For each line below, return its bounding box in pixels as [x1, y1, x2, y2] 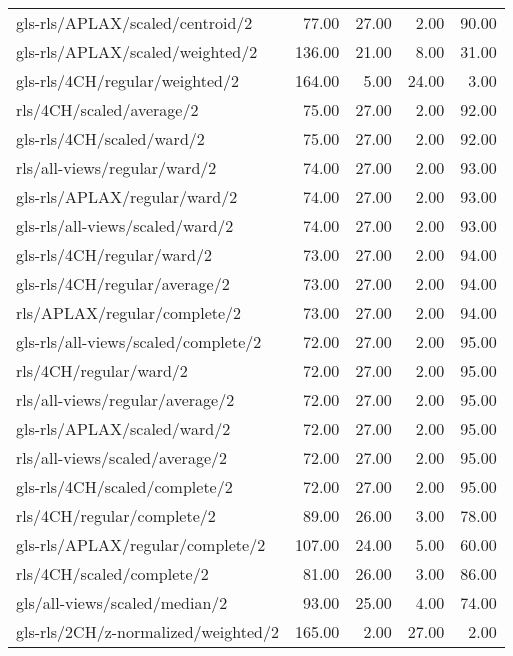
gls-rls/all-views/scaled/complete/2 [16, 330, 262, 353]
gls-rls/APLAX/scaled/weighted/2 [16, 40, 258, 63]
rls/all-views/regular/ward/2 [16, 156, 217, 179]
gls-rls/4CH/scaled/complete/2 [16, 475, 233, 498]
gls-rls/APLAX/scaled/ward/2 [16, 417, 231, 440]
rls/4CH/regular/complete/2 [16, 504, 216, 527]
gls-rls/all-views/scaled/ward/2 [16, 214, 234, 237]
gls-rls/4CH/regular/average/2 [16, 272, 230, 295]
